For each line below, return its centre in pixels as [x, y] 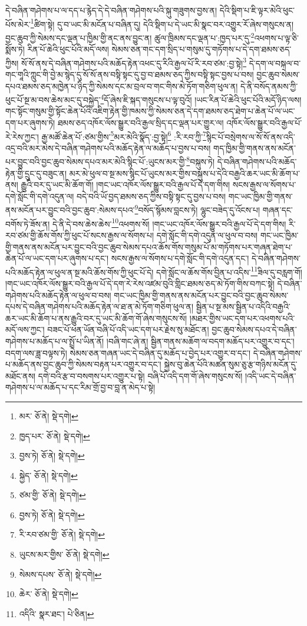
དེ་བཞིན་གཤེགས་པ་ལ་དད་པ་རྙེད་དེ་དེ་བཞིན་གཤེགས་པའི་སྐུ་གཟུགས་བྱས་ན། [111, 10]
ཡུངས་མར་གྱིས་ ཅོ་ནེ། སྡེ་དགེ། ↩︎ [64, 554]
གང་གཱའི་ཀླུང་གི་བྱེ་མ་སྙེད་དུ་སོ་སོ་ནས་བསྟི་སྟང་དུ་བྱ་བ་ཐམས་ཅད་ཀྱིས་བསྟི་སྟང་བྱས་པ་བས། [130, 74]
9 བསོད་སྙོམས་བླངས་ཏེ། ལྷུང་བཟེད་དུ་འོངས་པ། [197, 209]
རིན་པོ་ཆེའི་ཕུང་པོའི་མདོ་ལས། [68, 49]
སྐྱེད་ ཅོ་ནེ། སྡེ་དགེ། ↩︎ [48, 475]
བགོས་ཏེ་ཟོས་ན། [28, 223]
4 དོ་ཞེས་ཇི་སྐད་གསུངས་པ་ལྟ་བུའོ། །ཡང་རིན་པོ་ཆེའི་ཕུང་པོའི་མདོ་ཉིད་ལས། [201, 99]
